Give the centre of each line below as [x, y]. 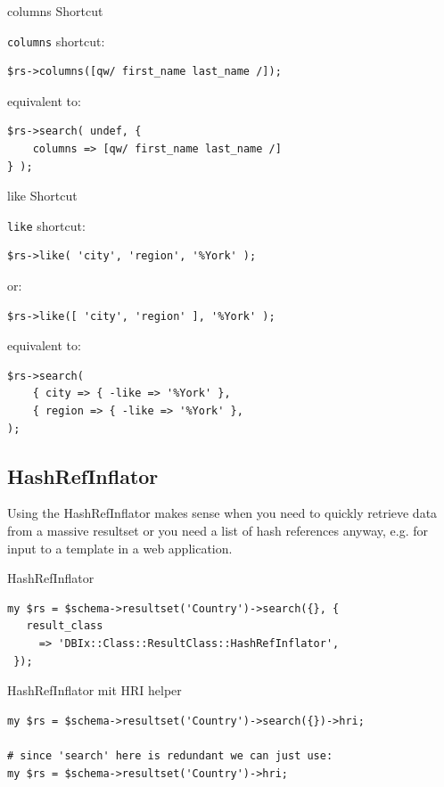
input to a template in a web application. [120, 548]
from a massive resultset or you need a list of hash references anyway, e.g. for [218, 531]
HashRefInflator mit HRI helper [95, 690]
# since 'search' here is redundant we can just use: [170, 755]
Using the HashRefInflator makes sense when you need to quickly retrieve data [222, 513]
